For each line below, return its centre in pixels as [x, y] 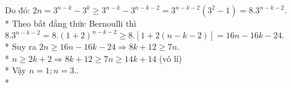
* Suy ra [21, 46]
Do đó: [18, 10]
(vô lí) [171, 58]
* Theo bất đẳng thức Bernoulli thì [71, 23]
